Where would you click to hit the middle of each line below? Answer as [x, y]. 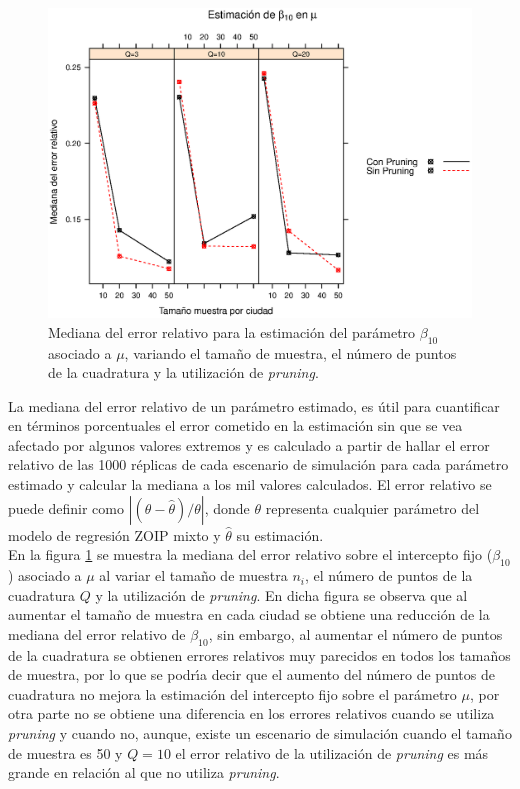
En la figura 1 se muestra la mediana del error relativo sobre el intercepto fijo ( [250, 554]
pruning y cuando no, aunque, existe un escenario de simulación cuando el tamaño [260, 733]
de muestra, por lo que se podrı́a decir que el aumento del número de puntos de [251, 674]
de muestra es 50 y [65, 752]
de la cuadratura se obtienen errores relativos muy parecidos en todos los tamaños [259, 654]
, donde [227, 507]
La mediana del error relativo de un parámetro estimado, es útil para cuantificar [254, 405]
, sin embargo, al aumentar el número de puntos [355, 633]
